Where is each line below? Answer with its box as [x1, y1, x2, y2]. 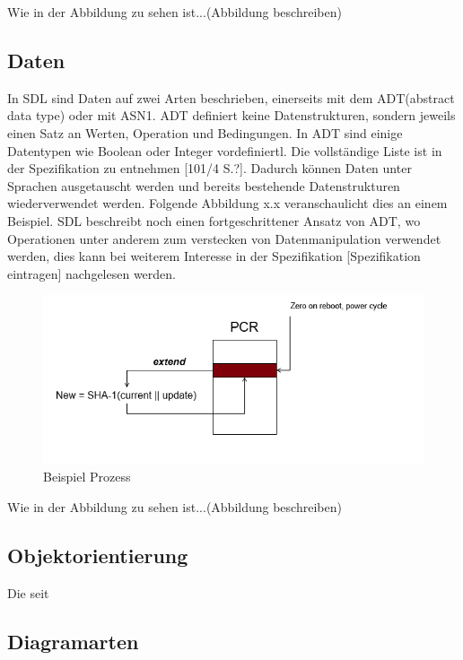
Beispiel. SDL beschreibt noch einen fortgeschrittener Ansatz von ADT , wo [7, 211, 421, 230]
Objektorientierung [7, 541, 188, 569]
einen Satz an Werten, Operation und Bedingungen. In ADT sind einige [7, 123, 403, 142]
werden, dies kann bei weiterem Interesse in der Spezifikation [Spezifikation [7, 247, 421, 265]
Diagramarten [7, 627, 139, 655]
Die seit [7, 583, 49, 602]
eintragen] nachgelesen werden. [7, 264, 176, 282]
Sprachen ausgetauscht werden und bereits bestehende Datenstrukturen [7, 176, 400, 195]
